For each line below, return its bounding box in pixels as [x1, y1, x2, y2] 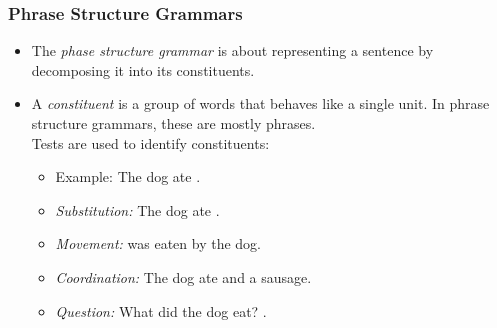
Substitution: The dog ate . [55, 199, 220, 220]
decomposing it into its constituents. [31, 59, 255, 80]
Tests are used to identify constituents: [31, 132, 270, 153]
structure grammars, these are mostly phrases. [31, 113, 316, 133]
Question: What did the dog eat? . [55, 300, 267, 321]
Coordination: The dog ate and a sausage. [55, 266, 312, 287]
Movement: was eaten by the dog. [55, 233, 262, 254]
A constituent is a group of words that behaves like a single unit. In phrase [31, 93, 490, 114]
